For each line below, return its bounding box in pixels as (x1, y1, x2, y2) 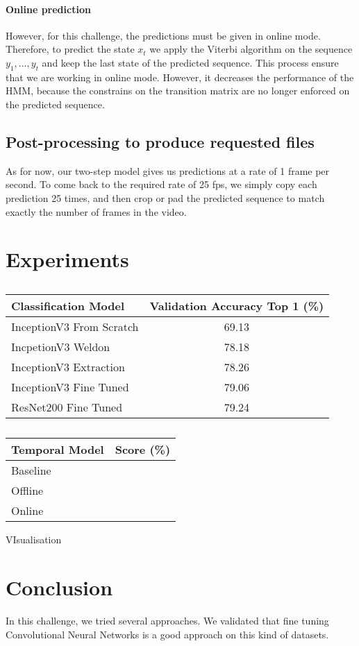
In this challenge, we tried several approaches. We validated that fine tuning (6, 613, 329, 627)
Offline (11, 482, 44, 499)
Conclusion (6, 573, 113, 602)
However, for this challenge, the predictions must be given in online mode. (6, 28, 321, 42)
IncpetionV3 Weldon (11, 339, 110, 355)
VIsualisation (6, 532, 62, 547)
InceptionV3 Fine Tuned (11, 379, 129, 396)
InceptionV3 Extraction (11, 359, 125, 375)
